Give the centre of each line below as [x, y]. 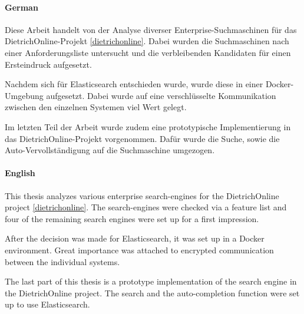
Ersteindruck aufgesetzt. [48, 64]
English [20, 173]
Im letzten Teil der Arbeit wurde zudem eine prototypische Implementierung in [148, 126]
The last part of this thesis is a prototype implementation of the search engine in [151, 281]
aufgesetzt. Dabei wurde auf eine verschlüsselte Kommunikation [161, 95]
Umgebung [24, 95]
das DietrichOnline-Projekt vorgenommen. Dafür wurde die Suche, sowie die [142, 138]
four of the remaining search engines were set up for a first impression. [132, 218]
